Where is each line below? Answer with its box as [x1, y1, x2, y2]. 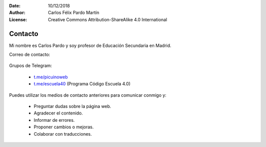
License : [9, 16, 27, 22]
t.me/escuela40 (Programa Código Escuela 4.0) [33, 81, 131, 87]
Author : [9, 10, 26, 16]
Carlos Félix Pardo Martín [48, 10, 100, 16]
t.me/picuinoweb [33, 74, 68, 80]
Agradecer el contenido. [33, 110, 83, 116]
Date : [9, 3, 21, 8]
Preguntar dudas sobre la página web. [33, 104, 111, 110]
